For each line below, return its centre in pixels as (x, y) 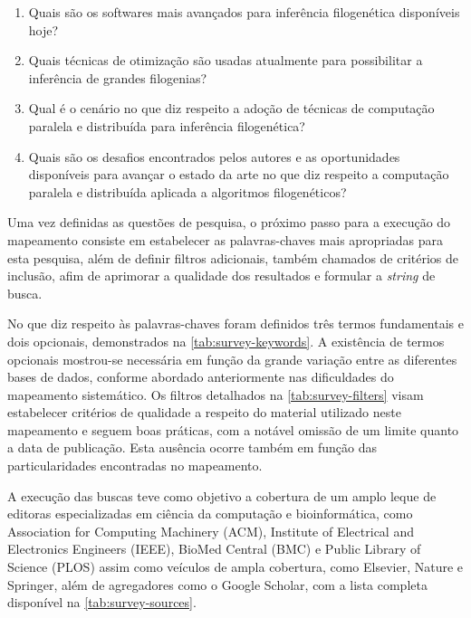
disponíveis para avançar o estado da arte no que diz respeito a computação (239, 174)
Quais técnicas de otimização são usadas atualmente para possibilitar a (226, 60)
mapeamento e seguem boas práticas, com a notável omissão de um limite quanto (233, 429)
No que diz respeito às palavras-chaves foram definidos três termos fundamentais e (235, 323)
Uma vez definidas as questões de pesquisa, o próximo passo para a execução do (229, 222)
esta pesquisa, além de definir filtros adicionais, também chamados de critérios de (233, 257)
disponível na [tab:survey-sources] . (102, 602)
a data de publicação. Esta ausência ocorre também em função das (192, 447)
